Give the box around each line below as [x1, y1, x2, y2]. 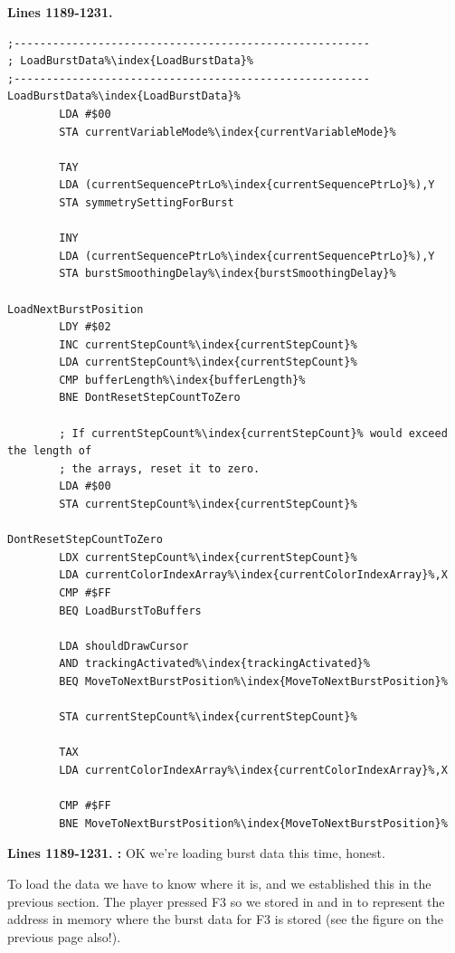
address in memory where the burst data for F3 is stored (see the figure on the [7, 910, 443, 929]
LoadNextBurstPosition [7, 302, 144, 316]
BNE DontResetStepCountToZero [59, 391, 241, 405]
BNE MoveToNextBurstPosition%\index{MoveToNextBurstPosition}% [59, 816, 448, 830]
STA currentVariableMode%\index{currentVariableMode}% [59, 125, 396, 138]
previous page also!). [7, 927, 121, 946]
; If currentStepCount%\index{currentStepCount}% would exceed [59, 426, 448, 440]
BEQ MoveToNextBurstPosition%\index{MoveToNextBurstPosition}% [59, 674, 448, 688]
